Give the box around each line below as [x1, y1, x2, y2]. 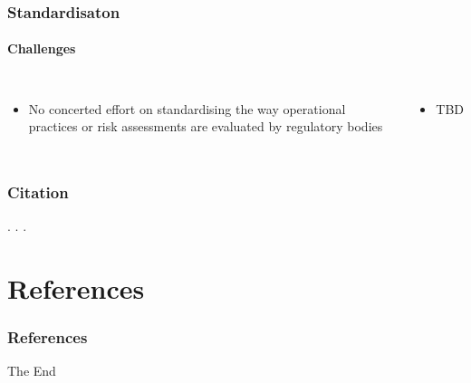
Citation [7, 180, 69, 203]
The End [7, 361, 56, 380]
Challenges [7, 39, 76, 58]
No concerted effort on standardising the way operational [28, 99, 346, 118]
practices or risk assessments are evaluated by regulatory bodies [28, 117, 383, 136]
